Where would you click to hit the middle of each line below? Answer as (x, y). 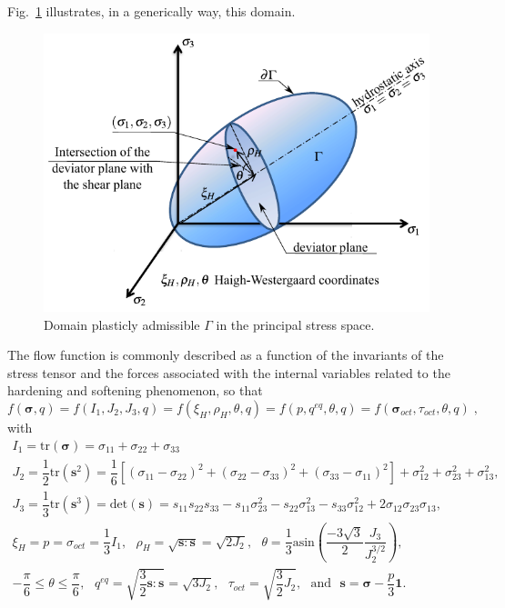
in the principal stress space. (295, 324)
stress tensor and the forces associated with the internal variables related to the (229, 372)
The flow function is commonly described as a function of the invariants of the (226, 355)
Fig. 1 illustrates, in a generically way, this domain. (151, 11)
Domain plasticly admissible (122, 324)
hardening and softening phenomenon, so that (135, 390)
